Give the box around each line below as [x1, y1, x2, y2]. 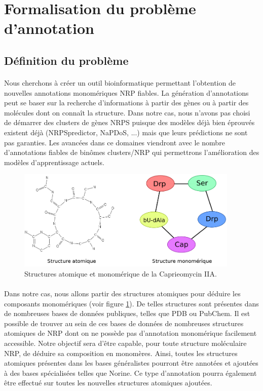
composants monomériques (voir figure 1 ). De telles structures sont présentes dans [4, 298, 259, 308]
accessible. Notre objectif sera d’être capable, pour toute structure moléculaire [4, 337, 247, 348]
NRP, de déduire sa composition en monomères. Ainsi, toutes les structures [4, 347, 238, 358]
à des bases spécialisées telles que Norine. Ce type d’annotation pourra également [4, 367, 257, 378]
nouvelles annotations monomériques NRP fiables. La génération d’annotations [4, 87, 249, 98]
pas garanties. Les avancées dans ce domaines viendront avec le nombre [4, 137, 225, 147]
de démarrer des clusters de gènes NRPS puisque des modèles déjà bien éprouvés [4, 117, 255, 128]
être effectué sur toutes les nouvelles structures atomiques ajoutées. [4, 377, 212, 388]
